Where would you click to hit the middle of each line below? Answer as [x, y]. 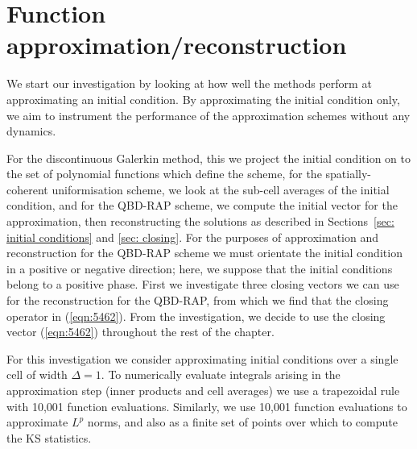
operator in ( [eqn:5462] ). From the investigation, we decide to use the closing [196, 316]
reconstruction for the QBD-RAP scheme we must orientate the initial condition [204, 253]
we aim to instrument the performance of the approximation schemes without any [208, 115]
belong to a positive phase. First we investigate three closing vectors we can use [203, 284]
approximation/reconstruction [177, 45]
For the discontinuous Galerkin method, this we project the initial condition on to [208, 158]
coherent [27, 189]
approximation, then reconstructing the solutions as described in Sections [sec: [200, 221]
